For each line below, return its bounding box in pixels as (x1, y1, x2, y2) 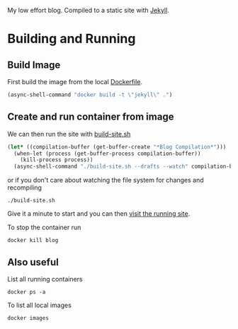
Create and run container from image (7, 111, 174, 123)
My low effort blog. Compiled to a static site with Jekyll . (7, 6, 170, 14)
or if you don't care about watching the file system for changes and (7, 176, 204, 185)
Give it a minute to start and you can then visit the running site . (7, 209, 191, 218)
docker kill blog (7, 237, 59, 244)
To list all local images (7, 301, 72, 309)
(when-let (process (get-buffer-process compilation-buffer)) (13, 150, 201, 157)
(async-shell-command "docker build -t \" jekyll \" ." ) (7, 91, 173, 98)
